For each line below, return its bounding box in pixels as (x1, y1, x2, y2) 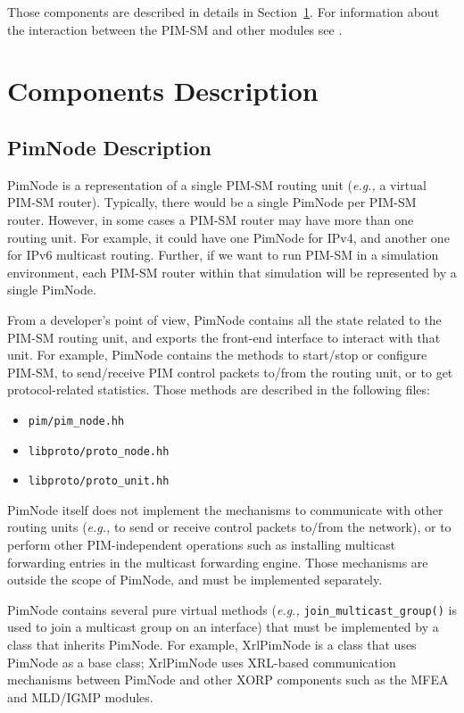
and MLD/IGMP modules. (7, 687, 153, 706)
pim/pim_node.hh (28, 414, 125, 427)
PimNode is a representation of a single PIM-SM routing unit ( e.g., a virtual (7, 175, 427, 194)
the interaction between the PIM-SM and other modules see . (7, 20, 343, 38)
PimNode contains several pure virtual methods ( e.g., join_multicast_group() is (7, 600, 457, 618)
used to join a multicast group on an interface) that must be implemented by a (7, 618, 439, 636)
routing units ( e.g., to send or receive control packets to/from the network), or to (7, 518, 452, 536)
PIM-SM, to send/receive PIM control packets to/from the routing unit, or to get (7, 362, 453, 381)
